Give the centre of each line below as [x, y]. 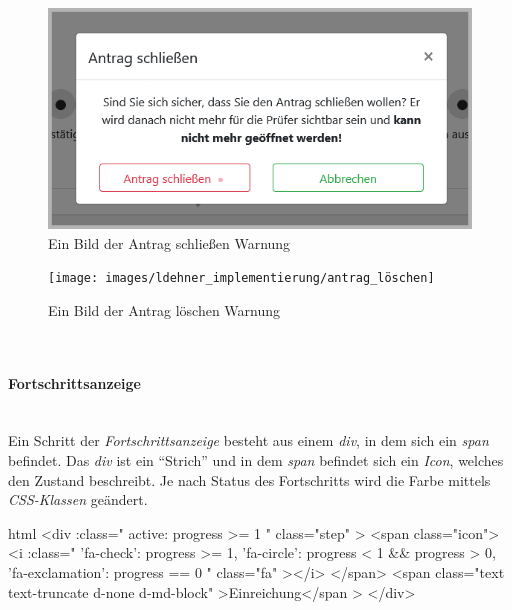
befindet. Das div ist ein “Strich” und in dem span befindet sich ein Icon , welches [256, 459]
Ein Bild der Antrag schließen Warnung [169, 242]
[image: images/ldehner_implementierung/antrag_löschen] [241, 278]
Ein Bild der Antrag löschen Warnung [164, 309]
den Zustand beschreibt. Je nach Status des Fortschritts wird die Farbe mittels [249, 479]
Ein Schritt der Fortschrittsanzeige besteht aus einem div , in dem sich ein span [248, 440]
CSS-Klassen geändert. [78, 499]
